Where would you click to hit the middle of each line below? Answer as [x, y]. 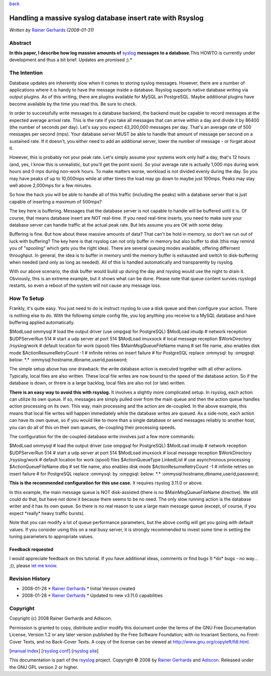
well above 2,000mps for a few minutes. [51, 186]
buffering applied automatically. [42, 322]
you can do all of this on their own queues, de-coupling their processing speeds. [93, 427]
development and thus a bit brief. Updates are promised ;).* [71, 60]
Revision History [30, 578]
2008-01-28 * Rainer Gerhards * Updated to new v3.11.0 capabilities [92, 596]
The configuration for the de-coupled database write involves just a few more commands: [102, 436]
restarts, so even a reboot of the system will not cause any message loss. [85, 285]
